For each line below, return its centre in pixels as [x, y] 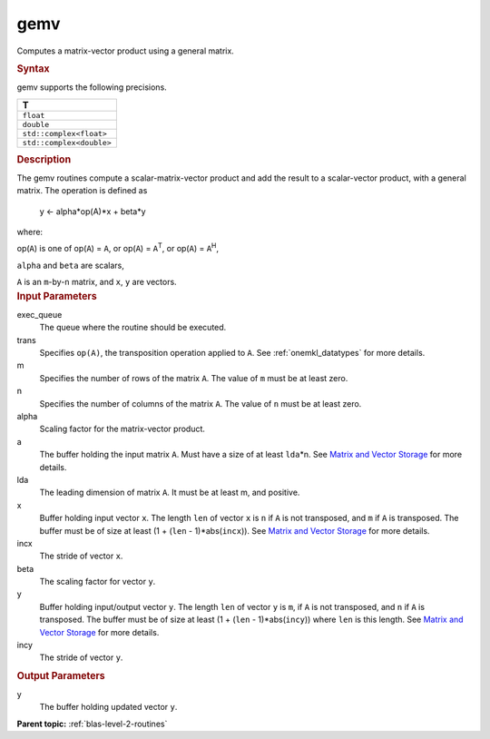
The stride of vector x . [81, 556]
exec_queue [39, 314]
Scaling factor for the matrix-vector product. [122, 429]
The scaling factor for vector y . [98, 582]
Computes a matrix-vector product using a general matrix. [126, 51]
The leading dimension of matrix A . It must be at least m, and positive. [170, 493]
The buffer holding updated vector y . [108, 707]
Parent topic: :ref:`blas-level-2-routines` [92, 724]
